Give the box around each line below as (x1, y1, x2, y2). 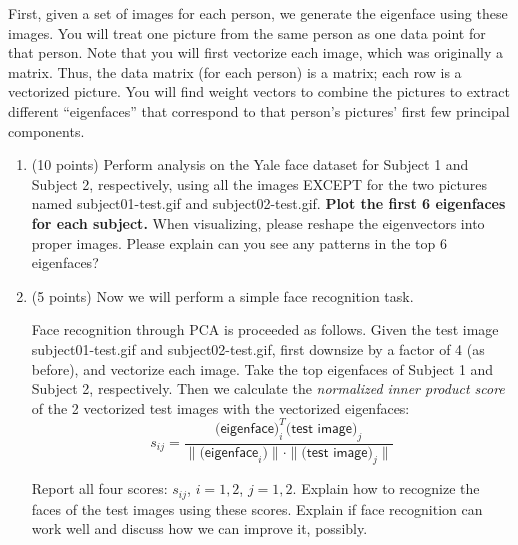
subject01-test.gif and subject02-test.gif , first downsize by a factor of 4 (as (31, 338, 485, 359)
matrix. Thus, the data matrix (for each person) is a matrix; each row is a (8, 61, 462, 82)
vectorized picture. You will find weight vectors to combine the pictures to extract (8, 81, 510, 102)
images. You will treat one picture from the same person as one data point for (8, 22, 486, 43)
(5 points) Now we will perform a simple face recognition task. (31, 285, 414, 306)
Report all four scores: (31, 478, 168, 499)
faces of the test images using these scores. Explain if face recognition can (31, 498, 483, 519)
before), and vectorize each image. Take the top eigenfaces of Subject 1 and (31, 358, 494, 379)
